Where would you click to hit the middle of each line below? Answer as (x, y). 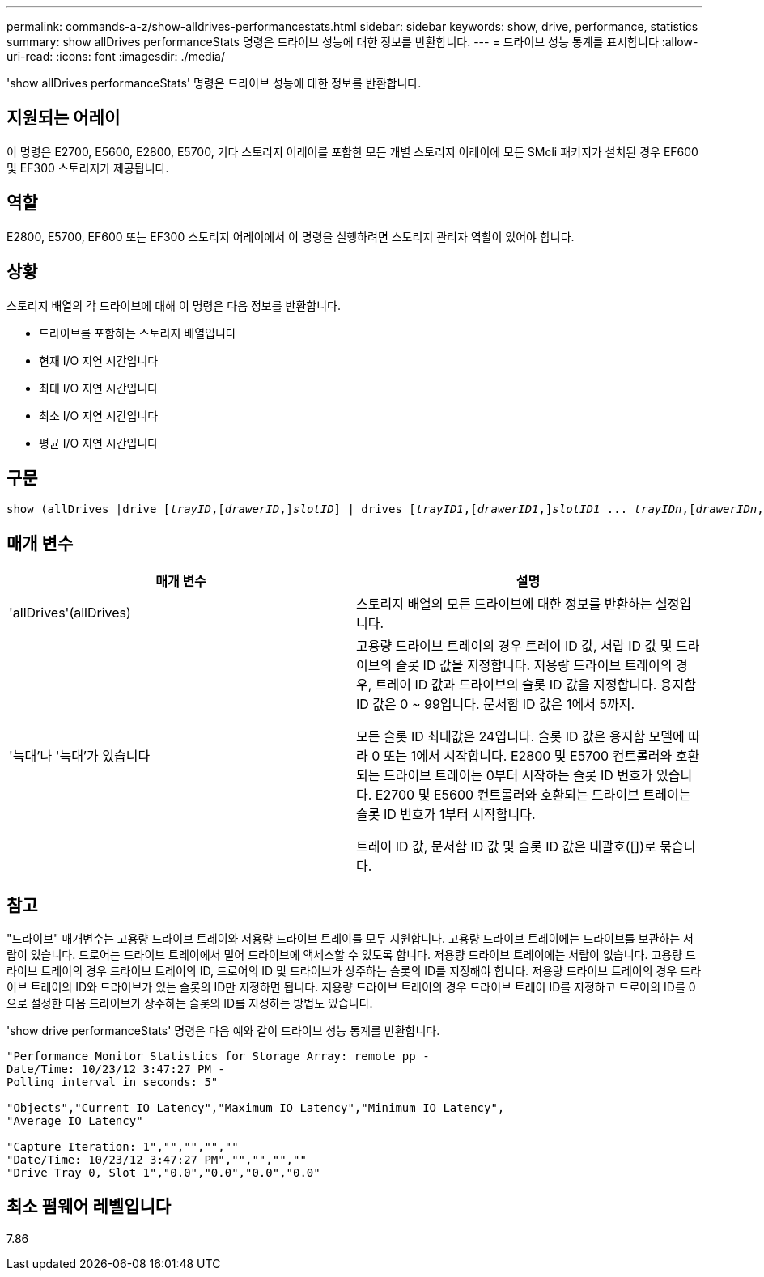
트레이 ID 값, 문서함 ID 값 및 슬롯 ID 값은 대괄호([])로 (506, 847)
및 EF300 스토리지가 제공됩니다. (88, 168)
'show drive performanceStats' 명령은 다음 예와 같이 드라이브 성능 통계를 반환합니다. (223, 1031)
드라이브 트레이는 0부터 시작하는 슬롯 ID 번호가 (518, 776)
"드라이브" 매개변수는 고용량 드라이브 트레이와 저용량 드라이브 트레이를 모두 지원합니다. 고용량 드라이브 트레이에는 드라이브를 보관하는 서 (350, 939)
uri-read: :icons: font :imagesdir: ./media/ (116, 56)
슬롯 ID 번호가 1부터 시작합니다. (446, 815)
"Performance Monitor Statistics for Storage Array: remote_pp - (218, 1056)
